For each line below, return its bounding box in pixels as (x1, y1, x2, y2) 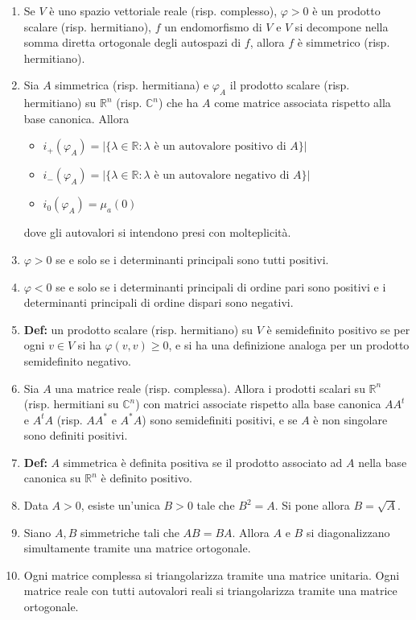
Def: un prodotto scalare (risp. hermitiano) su (23, 320, 253, 337)
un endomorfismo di (164, 18, 262, 35)
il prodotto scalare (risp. (229, 76, 350, 93)
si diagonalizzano (306, 523, 390, 540)
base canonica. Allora (23, 110, 130, 126)
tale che (196, 497, 235, 514)
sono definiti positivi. (23, 427, 128, 444)
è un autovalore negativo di (154, 170, 290, 182)
